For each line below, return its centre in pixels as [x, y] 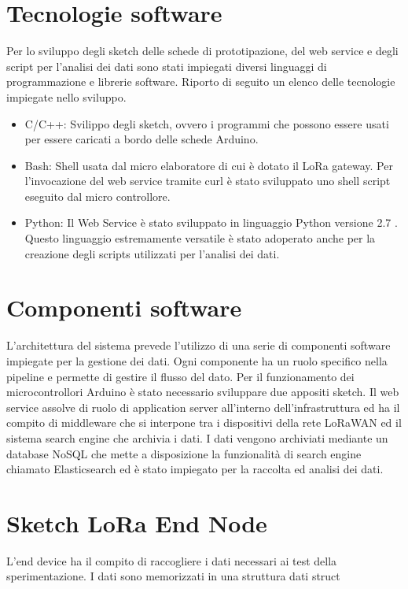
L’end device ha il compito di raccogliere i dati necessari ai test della [172, 560]
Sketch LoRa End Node [137, 522]
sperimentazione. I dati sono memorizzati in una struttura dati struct [173, 576]
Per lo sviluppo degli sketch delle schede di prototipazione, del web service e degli [202, 51]
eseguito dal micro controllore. [97, 196]
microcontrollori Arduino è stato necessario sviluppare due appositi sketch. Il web [203, 392]
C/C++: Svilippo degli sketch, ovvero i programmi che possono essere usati [207, 123]
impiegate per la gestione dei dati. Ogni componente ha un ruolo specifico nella [197, 360]
